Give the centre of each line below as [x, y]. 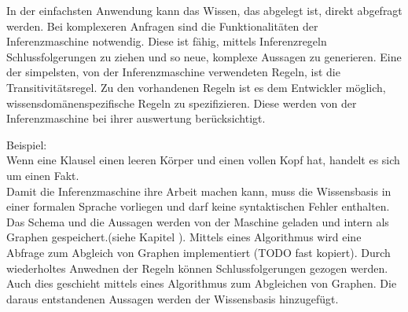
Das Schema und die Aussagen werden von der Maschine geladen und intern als [198, 221]
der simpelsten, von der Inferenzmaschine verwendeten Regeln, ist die [173, 72]
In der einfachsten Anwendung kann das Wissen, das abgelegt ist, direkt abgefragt [204, 10]
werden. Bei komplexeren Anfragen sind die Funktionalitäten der [162, 26]
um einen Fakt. [43, 175]
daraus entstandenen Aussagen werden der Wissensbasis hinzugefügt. [173, 298]
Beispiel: [27, 144]
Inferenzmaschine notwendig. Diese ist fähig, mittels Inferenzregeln [167, 41]
